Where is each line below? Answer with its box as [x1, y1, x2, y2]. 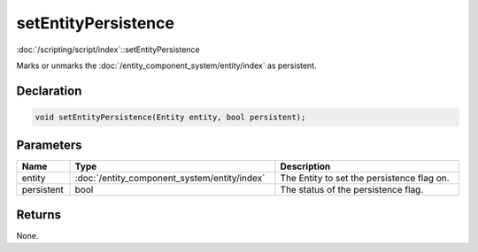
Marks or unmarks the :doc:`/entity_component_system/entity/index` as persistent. [16, 60, 318, 71]
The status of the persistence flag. [280, 184, 424, 196]
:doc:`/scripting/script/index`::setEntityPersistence [16, 44, 201, 55]
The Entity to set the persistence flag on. [280, 172, 451, 185]
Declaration [16, 83, 82, 98]
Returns [16, 207, 62, 222]
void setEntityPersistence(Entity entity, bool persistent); [35, 111, 306, 122]
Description [280, 160, 331, 172]
